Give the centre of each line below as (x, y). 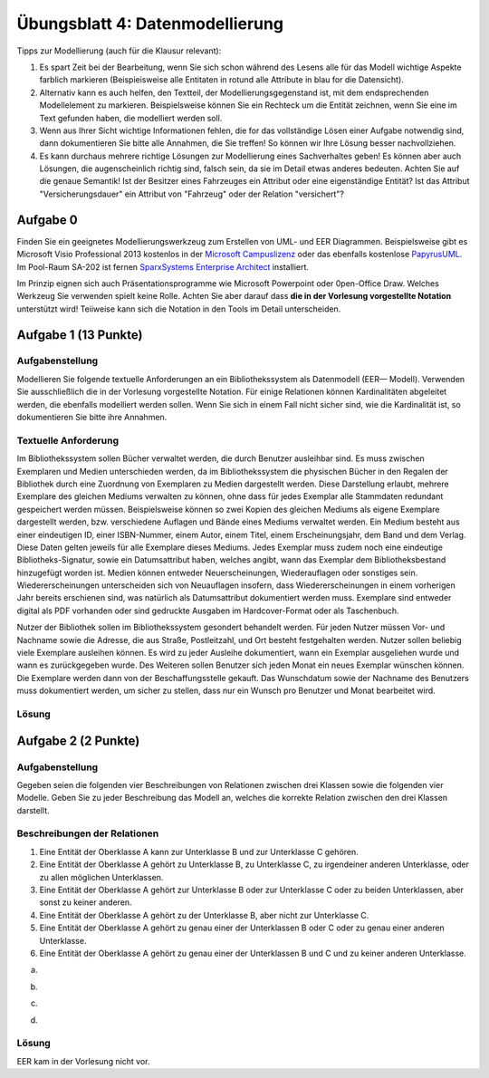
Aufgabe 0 (47, 220)
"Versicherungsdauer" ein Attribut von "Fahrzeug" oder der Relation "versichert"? (192, 194)
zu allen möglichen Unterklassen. (101, 877)
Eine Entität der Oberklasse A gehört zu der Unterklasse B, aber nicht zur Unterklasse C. (204, 915)
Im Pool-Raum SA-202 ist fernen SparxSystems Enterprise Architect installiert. (163, 266)
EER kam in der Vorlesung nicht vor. (83, 1061)
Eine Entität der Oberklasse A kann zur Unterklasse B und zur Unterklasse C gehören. (199, 852)
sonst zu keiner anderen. (86, 902)
